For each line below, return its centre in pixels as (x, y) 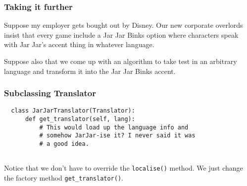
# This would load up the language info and (114, 127)
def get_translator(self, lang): (80, 119)
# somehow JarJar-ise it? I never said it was (117, 136)
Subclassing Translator (50, 93)
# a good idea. (64, 144)
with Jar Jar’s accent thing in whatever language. (79, 44)
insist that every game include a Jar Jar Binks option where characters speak (121, 34)
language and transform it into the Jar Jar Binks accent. (90, 71)
